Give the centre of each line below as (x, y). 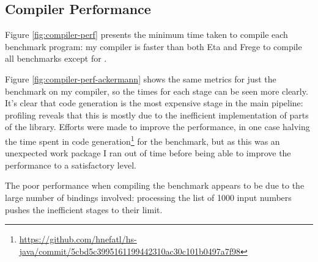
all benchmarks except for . (56, 58)
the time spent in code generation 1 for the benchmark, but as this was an (142, 140)
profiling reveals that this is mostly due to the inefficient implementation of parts (157, 115)
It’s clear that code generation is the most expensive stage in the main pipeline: (154, 103)
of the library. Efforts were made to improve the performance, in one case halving (157, 127)
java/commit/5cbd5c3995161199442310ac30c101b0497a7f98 (130, 251)
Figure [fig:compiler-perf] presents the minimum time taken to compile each (146, 35)
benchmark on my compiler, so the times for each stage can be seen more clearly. (157, 91)
